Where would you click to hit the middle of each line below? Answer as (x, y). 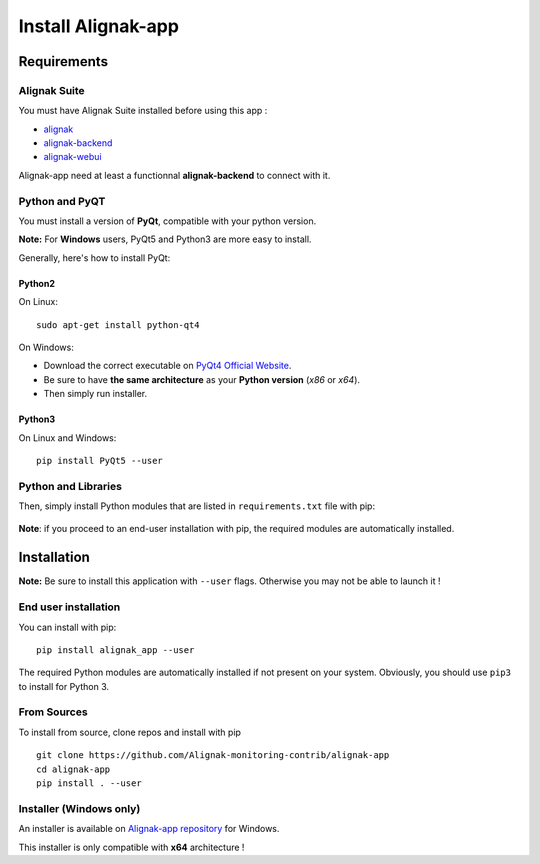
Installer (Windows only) (79, 808)
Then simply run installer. (95, 394)
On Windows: (46, 347)
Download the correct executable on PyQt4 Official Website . (167, 366)
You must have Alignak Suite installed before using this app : (143, 111)
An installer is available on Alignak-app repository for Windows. (149, 829)
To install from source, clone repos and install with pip (130, 732)
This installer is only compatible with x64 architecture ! (131, 847)
